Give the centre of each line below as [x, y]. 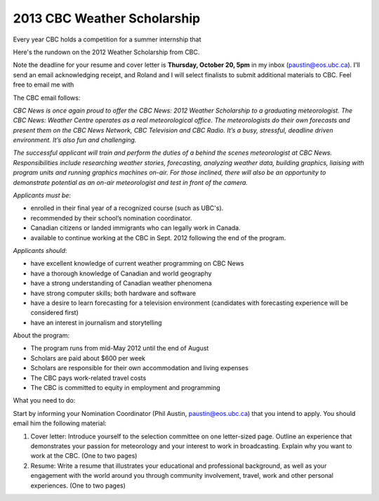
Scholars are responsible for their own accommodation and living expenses [140, 368]
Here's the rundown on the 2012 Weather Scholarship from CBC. [106, 52]
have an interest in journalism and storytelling [96, 323]
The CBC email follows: [47, 98]
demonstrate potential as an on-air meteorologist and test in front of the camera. [131, 182]
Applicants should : [40, 250]
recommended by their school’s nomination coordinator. [111, 218]
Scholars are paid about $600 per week [88, 358]
